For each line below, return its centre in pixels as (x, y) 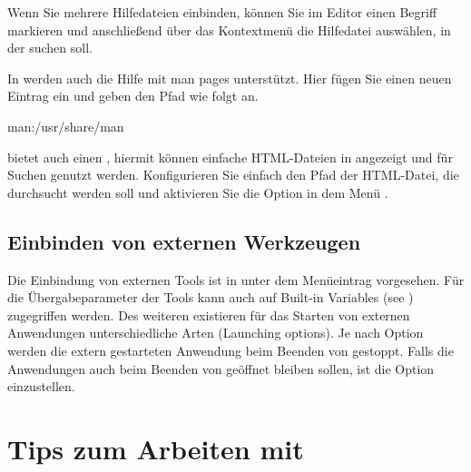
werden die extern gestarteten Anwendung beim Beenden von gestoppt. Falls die (231, 350)
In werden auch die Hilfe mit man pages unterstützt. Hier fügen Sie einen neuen (230, 78)
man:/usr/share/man (66, 126)
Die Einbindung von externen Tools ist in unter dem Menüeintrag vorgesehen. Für (236, 279)
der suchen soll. (50, 48)
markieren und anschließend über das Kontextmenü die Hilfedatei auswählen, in (229, 29)
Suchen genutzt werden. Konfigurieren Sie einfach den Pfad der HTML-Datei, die (233, 175)
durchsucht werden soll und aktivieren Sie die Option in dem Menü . (198, 192)
